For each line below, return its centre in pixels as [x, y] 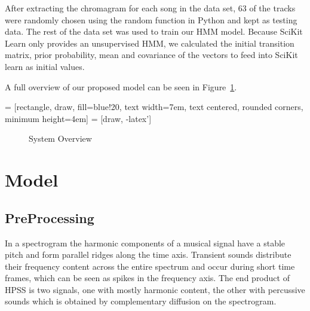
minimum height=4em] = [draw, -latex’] [78, 118]
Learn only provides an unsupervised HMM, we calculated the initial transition [150, 43]
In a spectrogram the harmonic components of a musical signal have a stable [145, 243]
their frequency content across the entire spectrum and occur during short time [150, 266]
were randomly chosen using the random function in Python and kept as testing [151, 19]
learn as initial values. [45, 66]
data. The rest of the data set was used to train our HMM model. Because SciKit [154, 31]
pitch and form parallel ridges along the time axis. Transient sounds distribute [148, 254]
